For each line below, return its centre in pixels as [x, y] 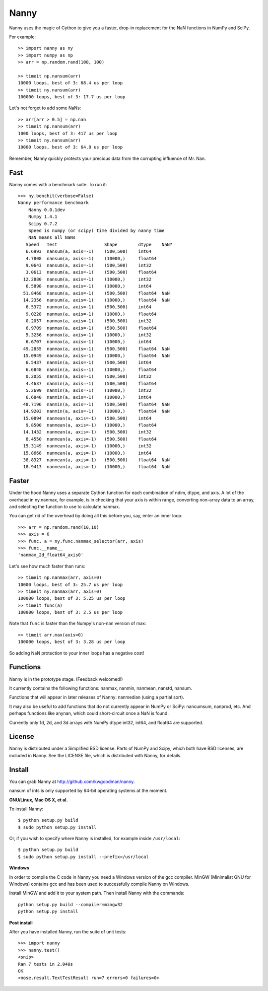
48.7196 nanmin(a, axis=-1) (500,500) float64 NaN [96, 404]
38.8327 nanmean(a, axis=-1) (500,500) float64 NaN [96, 460]
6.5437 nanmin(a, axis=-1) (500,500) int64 [88, 363]
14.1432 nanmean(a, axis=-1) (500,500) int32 [87, 432]
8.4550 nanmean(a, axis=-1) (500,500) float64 [91, 439]
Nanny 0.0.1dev [47, 210]
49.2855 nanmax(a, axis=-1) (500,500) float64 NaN [96, 349]
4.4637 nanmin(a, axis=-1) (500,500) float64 [91, 383]
